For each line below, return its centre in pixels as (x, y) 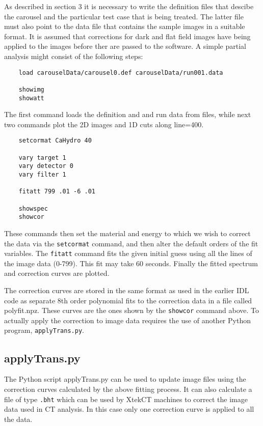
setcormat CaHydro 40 (55, 141)
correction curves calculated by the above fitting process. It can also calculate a (128, 389)
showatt (31, 98)
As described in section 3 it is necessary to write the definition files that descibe (129, 6)
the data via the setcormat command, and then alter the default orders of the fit (131, 243)
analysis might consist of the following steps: (74, 56)
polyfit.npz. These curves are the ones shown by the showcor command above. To (132, 310)
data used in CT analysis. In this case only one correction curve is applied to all (129, 409)
